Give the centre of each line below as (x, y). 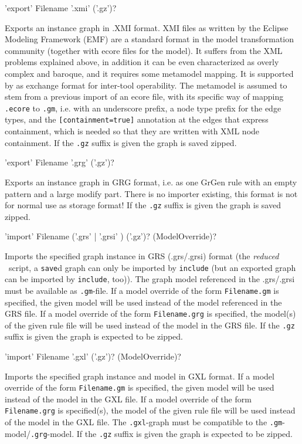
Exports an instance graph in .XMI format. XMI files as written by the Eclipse (147, 27)
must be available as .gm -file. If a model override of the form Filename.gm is (142, 290)
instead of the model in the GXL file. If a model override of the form (128, 399)
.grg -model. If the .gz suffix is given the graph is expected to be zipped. (162, 433)
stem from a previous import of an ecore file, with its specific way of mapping (144, 96)
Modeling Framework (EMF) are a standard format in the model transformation (150, 39)
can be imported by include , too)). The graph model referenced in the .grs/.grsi (150, 279)
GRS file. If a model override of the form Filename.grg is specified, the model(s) (150, 313)
